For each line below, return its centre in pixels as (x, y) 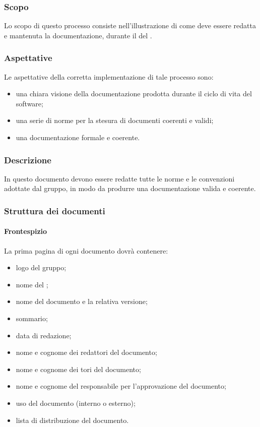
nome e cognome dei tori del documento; (78, 369)
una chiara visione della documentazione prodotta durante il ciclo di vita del (134, 94)
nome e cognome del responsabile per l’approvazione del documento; (121, 386)
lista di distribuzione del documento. (72, 420)
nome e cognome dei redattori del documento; (86, 352)
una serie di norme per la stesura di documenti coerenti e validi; (115, 120)
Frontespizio (26, 231)
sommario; (32, 318)
